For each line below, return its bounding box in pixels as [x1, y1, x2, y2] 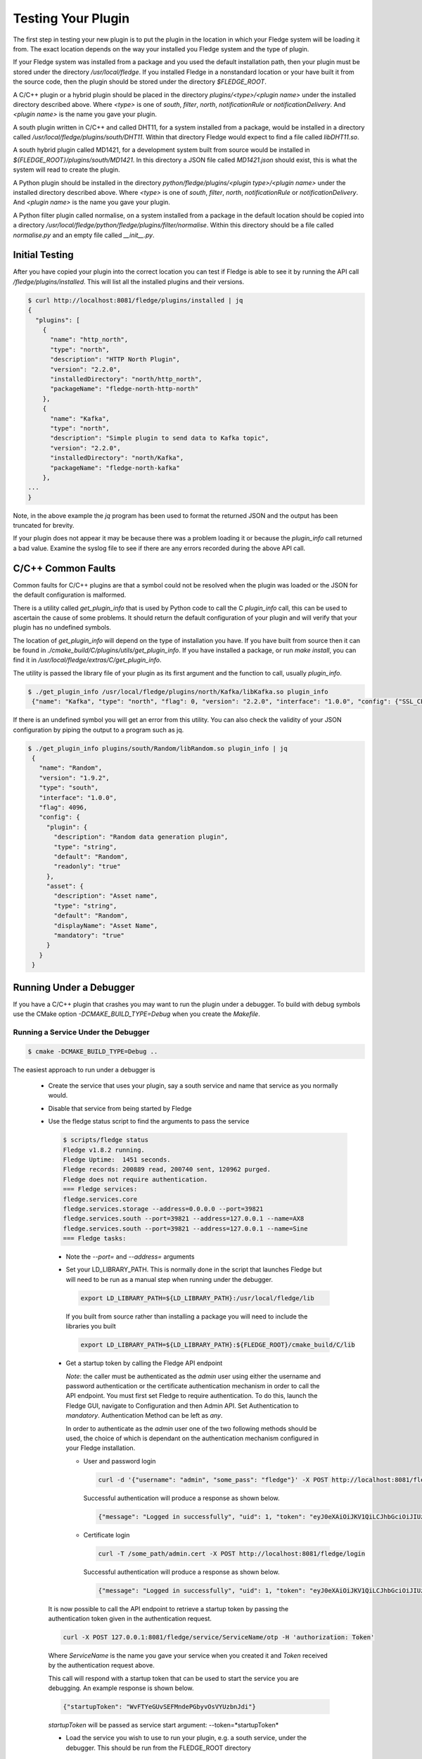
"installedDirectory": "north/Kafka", [50, 454, 184, 462]
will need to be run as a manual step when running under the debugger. [65, 1275, 274, 1283]
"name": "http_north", [50, 336, 129, 344]
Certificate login [83, 1530, 130, 1539]
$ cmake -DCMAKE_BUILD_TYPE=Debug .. [27, 1047, 158, 1055]
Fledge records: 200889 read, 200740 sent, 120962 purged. [63, 1165, 271, 1174]
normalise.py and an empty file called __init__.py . [13, 231, 155, 239]
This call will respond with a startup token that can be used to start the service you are [48, 1674, 299, 1682]
